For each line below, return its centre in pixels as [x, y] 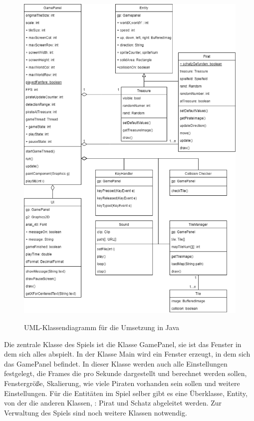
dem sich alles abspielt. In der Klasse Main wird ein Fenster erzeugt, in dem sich [127, 354]
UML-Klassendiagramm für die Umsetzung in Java [102, 327]
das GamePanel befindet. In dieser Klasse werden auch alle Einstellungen [116, 363]
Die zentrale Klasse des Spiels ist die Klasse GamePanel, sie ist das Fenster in [123, 344]
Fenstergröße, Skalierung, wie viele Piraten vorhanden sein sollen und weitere [122, 383]
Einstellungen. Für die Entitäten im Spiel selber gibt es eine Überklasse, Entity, [126, 393]
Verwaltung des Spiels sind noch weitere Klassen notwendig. [96, 412]
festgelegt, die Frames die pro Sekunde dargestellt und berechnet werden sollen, [126, 373]
